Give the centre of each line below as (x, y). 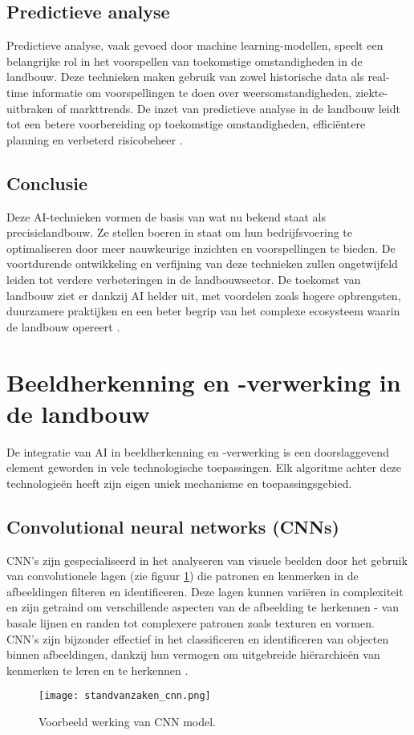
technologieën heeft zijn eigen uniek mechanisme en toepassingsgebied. (179, 483)
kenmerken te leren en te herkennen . (97, 670)
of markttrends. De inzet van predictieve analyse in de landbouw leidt (229, 108)
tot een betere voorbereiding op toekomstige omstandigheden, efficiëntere (186, 124)
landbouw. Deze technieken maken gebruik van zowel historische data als (185, 77)
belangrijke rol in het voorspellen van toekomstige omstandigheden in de (185, 61)
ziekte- (372, 92)
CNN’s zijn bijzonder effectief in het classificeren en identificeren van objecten (198, 638)
